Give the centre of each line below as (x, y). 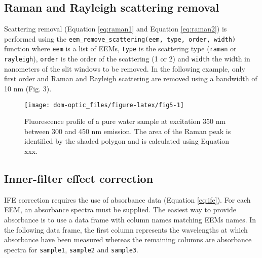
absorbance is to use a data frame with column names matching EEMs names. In (130, 219)
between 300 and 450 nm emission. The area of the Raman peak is (128, 131)
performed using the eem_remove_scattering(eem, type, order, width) (120, 38)
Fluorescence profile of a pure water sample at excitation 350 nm (125, 121)
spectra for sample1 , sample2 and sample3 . (71, 249)
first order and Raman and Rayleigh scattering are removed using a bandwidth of (131, 78)
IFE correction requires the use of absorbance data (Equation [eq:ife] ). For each (127, 199)
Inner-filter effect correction (79, 178)
